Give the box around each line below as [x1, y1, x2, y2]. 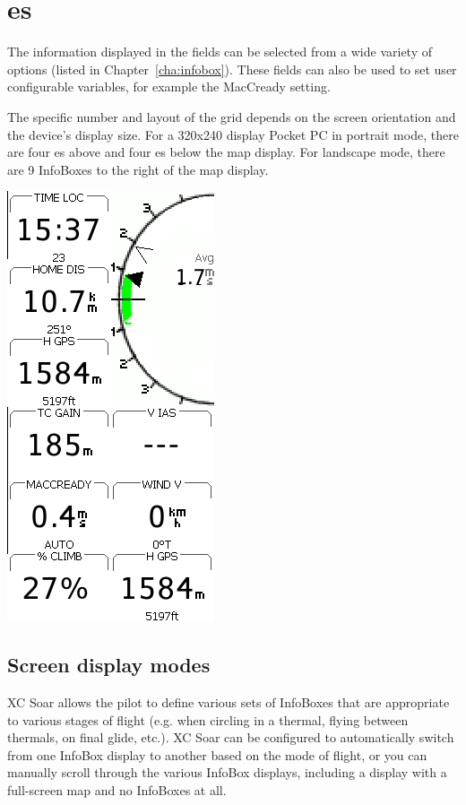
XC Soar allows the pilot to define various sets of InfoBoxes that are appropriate [7, 693, 450, 712]
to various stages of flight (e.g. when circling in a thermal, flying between [7, 710, 409, 729]
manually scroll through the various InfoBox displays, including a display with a [7, 763, 447, 782]
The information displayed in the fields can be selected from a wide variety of [7, 42, 432, 61]
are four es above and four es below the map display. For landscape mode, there [7, 143, 445, 161]
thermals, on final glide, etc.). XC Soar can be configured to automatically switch [7, 728, 454, 747]
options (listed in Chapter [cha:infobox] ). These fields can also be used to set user [7, 59, 457, 78]
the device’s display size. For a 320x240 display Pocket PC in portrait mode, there [7, 125, 459, 143]
